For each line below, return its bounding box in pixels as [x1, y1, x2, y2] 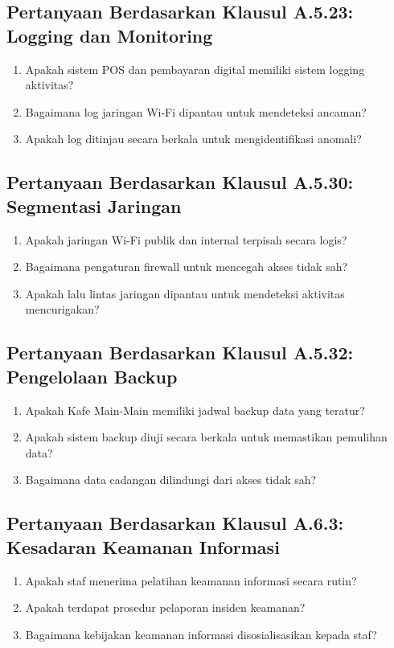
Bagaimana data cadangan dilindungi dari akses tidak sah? [25, 471, 317, 488]
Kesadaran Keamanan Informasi [6, 534, 280, 559]
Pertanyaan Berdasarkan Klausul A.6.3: [6, 511, 344, 535]
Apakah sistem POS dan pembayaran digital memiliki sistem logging [25, 60, 365, 77]
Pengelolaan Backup [6, 363, 178, 388]
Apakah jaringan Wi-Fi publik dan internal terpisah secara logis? [25, 231, 347, 248]
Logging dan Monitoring [6, 23, 213, 47]
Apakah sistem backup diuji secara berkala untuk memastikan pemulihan [25, 429, 388, 445]
